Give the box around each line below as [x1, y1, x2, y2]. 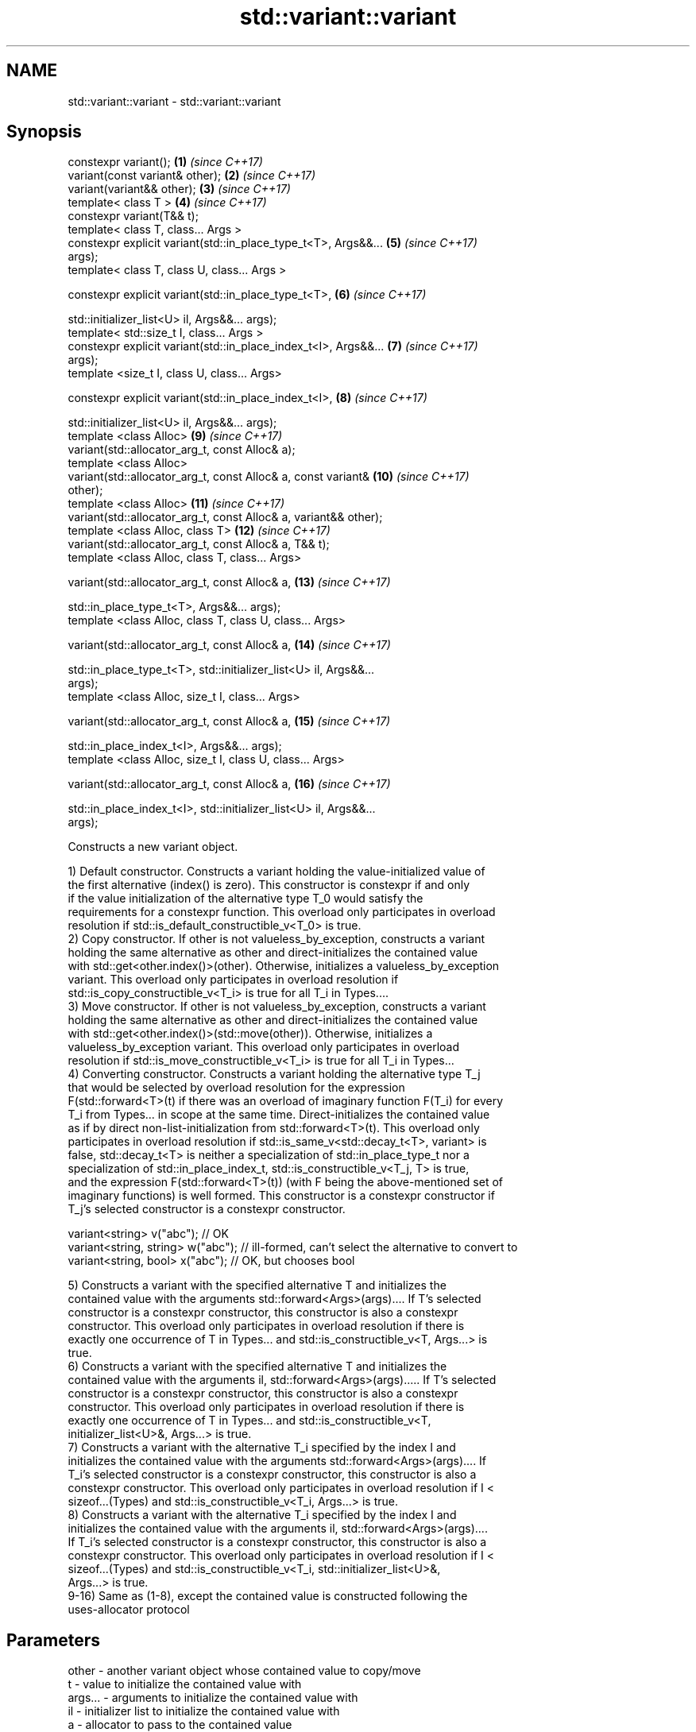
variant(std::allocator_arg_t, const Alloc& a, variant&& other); [68, 510, 383, 524]
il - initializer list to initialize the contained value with [68, 1704, 340, 1718]
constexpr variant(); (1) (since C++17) [68, 155, 263, 169]
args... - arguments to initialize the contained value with [68, 1691, 358, 1705]
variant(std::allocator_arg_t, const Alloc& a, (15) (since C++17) [68, 714, 391, 729]
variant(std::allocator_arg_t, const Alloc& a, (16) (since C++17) [68, 777, 391, 791]
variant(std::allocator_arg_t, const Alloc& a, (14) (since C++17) [68, 638, 391, 652]
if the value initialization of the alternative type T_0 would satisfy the [68, 891, 423, 906]
